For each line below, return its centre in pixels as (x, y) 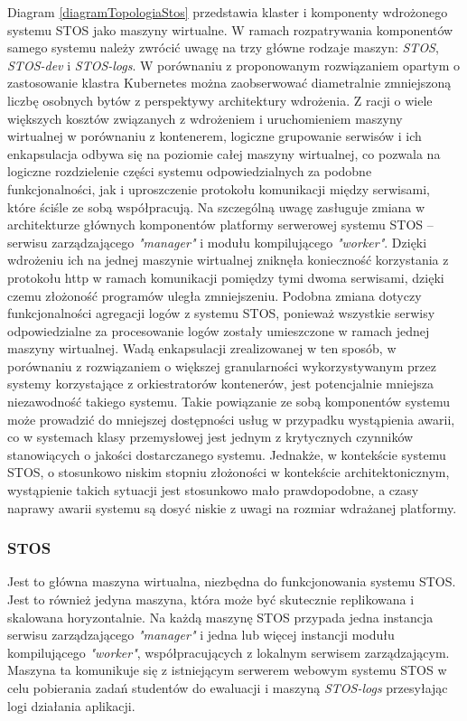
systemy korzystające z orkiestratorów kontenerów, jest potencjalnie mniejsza (220, 384)
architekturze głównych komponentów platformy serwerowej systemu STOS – (220, 225)
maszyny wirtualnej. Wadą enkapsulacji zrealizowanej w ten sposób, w (202, 348)
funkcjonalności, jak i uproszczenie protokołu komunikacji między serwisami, (219, 188)
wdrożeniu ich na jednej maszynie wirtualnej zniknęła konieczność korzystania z (228, 260)
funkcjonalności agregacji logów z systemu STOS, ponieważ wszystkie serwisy (221, 313)
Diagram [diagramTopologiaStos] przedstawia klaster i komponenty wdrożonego (228, 12)
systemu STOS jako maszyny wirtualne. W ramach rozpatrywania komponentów (230, 29)
